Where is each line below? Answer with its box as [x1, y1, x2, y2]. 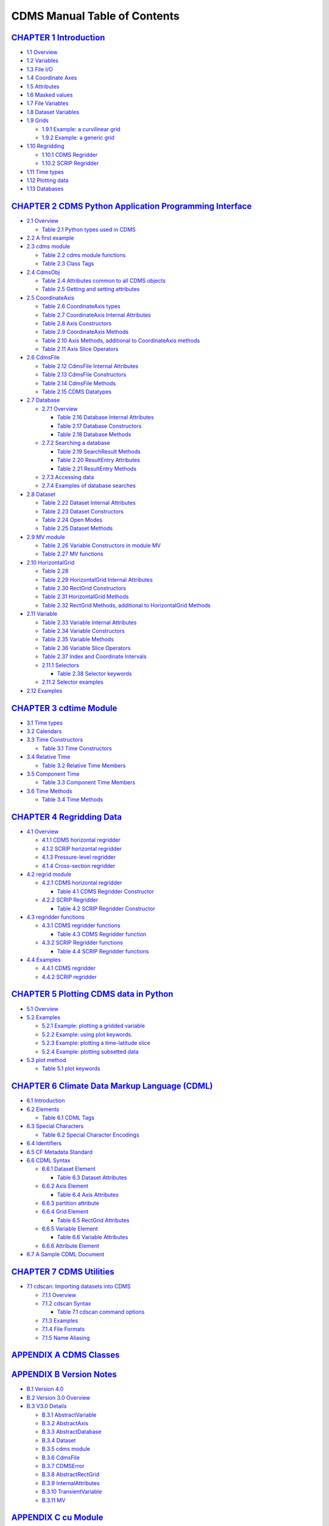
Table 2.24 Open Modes [41, 516, 103, 523]
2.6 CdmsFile [26, 354, 60, 361]
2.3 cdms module [26, 243, 71, 250]
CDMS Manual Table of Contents [11, 9, 180, 23]
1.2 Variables [26, 57, 59, 64]
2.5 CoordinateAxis [26, 294, 74, 302]
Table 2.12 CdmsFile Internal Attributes [41, 362, 138, 369]
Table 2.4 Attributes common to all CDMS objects [41, 277, 166, 284]
